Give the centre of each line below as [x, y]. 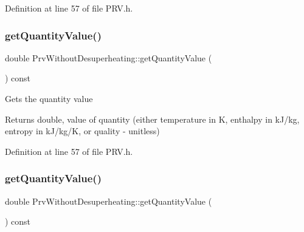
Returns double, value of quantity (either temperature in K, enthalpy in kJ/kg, [152, 119]
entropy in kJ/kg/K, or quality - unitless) [82, 131]
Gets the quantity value [49, 98]
